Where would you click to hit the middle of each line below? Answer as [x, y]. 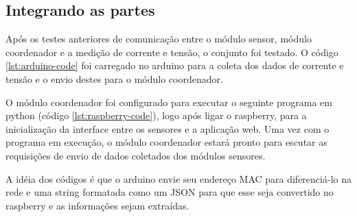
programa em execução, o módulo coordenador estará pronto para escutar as [166, 142]
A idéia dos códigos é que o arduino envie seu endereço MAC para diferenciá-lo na [178, 178]
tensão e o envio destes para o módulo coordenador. [114, 78]
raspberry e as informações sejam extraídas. [97, 205]
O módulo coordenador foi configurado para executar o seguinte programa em [169, 102]
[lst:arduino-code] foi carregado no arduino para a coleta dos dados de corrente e [175, 65]
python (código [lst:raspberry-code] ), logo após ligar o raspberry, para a [156, 115]
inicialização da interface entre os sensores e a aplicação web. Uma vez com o [168, 128]
